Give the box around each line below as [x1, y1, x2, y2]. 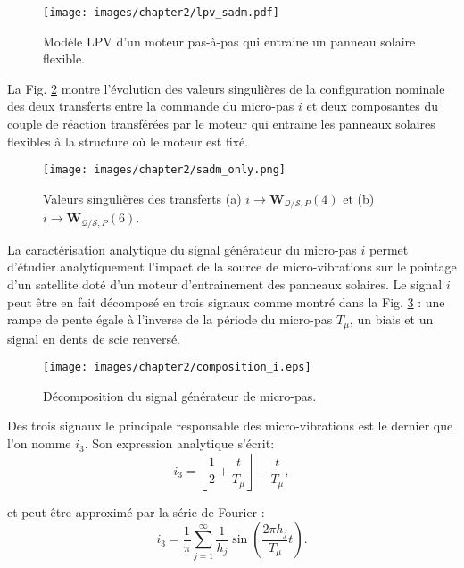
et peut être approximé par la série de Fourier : [7, 502, 265, 521]
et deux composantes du [306, 96, 438, 115]
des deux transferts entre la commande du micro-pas [7, 96, 294, 115]
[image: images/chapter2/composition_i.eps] [43, 361, 311, 374]
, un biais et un [349, 310, 434, 329]
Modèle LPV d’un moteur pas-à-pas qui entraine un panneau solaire [43, 31, 416, 50]
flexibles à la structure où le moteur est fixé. [7, 131, 249, 150]
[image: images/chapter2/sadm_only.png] [43, 163, 286, 177]
